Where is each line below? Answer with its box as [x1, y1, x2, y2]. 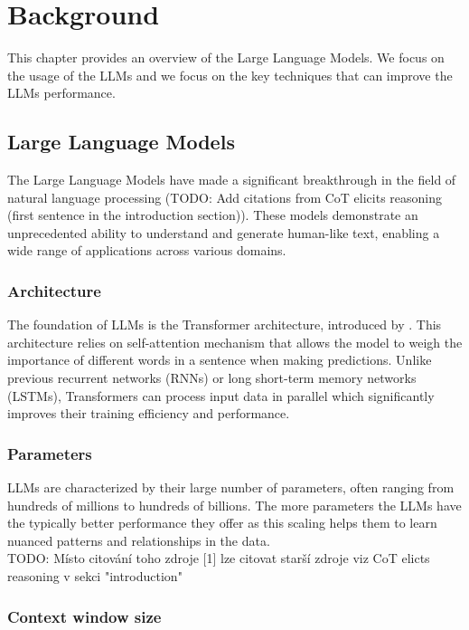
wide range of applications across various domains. [7, 241, 286, 260]
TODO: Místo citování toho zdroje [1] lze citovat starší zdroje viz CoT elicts [7, 549, 430, 568]
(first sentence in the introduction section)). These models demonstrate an [7, 205, 418, 224]
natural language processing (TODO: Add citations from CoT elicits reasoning [7, 187, 443, 206]
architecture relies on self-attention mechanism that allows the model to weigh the [7, 332, 463, 351]
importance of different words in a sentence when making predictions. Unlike [7, 350, 432, 369]
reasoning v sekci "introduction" [7, 567, 183, 586]
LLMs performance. [7, 83, 116, 102]
